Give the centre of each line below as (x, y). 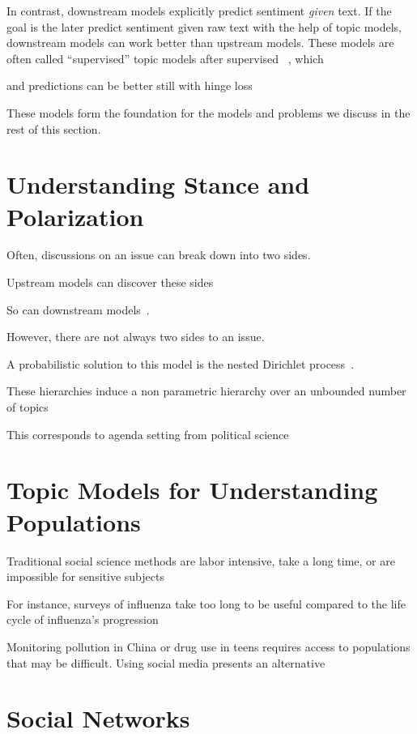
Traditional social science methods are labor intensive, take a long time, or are (201, 560)
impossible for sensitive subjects (85, 576)
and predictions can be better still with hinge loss (130, 85)
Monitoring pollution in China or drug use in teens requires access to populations (208, 646)
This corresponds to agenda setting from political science (148, 434)
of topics (28, 407)
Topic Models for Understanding (192, 490)
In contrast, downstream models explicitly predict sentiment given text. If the (199, 11)
